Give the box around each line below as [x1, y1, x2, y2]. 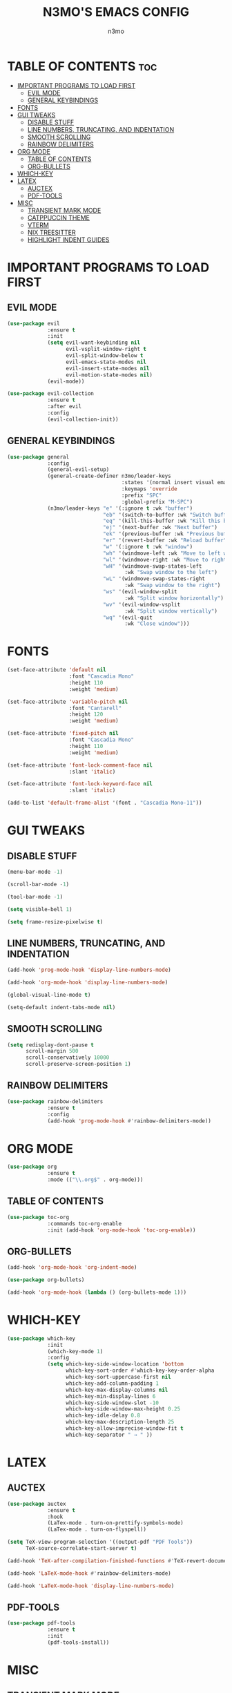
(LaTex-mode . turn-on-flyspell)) [47, 1526, 147, 1533]
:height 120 [68, 711, 104, 718]
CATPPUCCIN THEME [27, 213, 90, 222]
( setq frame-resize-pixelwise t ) [7, 918, 104, 926]
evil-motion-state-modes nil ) [66, 371, 153, 379]
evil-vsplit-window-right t [66, 346, 147, 353]
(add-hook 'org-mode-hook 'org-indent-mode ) [7, 1264, 137, 1271]
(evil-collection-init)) [47, 416, 119, 423]
